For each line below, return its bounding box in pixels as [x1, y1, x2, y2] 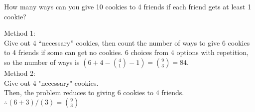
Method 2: [4, 67, 36, 78]
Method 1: [4, 28, 36, 38]
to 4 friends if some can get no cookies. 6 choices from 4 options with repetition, [4, 47, 249, 57]
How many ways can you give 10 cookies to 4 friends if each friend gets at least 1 [4, 1, 252, 11]
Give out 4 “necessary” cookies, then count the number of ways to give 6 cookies [4, 37, 250, 48]
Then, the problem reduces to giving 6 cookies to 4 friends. [4, 87, 184, 98]
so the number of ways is [4, 56, 80, 67]
